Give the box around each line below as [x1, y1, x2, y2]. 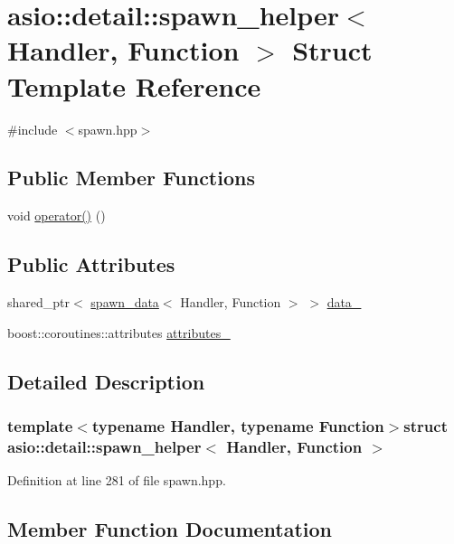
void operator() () [7, 206, 106, 225]
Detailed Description [7, 367, 205, 395]
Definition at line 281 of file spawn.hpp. [7, 471, 226, 490]
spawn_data [90, 293, 159, 312]
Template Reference [7, 67, 261, 104]
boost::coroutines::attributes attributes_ [7, 323, 231, 342]
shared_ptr [7, 293, 71, 312]
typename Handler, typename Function [91, 414, 384, 436]
